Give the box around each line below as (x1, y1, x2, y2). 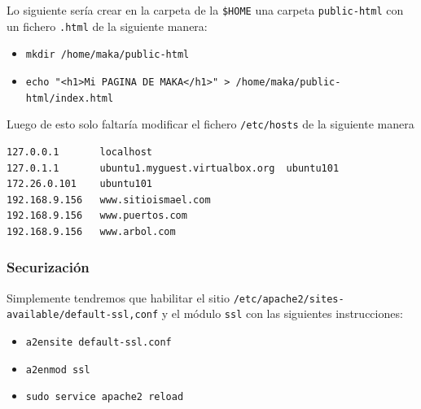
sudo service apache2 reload (25, 391, 184, 403)
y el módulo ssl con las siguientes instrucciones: (161, 305, 403, 322)
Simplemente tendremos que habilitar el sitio (7, 289, 230, 306)
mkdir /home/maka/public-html (25, 49, 190, 61)
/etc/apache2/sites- (233, 293, 344, 305)
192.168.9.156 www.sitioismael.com (7, 194, 211, 206)
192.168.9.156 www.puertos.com (7, 210, 187, 222)
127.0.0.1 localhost (7, 146, 152, 158)
